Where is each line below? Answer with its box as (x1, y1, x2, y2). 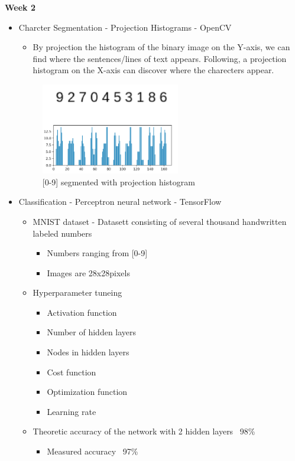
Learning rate (47, 405, 96, 417)
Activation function (47, 306, 117, 318)
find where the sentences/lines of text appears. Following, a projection (33, 52, 287, 64)
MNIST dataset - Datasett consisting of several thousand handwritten (33, 215, 287, 227)
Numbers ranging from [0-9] (47, 247, 148, 259)
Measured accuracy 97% (47, 445, 138, 457)
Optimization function (47, 385, 128, 398)
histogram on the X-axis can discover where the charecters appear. (33, 64, 274, 76)
